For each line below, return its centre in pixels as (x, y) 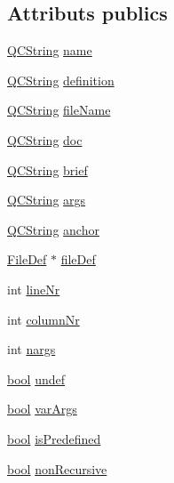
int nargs (32, 349)
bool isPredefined (54, 438)
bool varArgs (42, 409)
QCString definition (61, 80)
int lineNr (34, 289)
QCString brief (47, 169)
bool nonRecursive (57, 468)
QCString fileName (59, 110)
